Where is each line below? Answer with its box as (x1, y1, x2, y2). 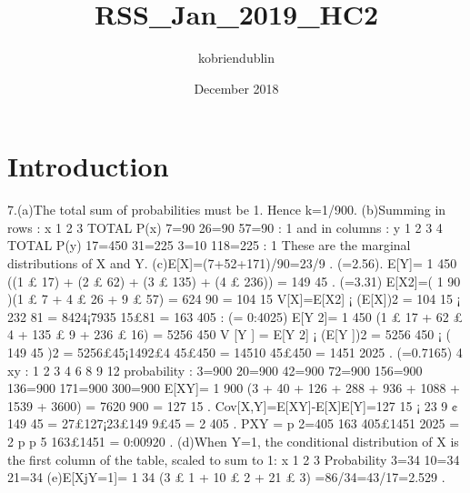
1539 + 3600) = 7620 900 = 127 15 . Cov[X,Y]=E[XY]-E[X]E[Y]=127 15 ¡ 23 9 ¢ (7, 396, 458, 415)
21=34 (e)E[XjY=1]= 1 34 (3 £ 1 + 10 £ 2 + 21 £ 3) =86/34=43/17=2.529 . (7, 468, 445, 487)
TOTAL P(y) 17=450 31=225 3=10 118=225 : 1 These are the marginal (7, 236, 411, 255)
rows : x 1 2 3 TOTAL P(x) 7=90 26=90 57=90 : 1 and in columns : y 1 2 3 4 (7, 217, 443, 236)
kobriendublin (197, 48, 275, 67)
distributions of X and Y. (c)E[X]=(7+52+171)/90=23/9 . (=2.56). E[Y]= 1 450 (7, 254, 457, 273)
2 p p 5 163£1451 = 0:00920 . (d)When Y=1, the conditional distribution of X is (7, 431, 459, 450)
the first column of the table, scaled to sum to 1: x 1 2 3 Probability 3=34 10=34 (7, 449, 460, 468)
